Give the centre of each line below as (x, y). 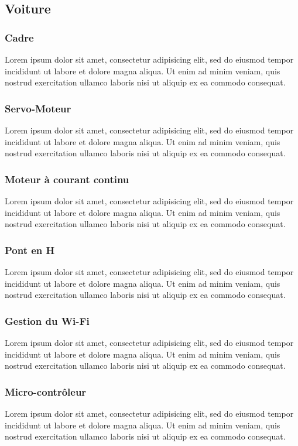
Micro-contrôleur (46, 391)
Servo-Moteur (38, 108)
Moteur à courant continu (67, 179)
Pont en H (30, 250)
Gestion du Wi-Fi (47, 320)
